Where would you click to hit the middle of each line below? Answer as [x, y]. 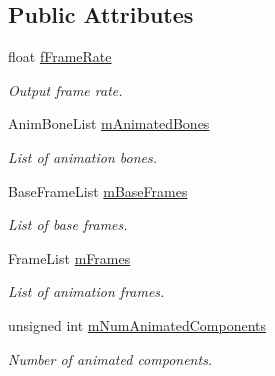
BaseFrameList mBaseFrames [98, 190]
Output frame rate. [65, 89]
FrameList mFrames [69, 257]
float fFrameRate [60, 56]
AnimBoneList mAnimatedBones [109, 123]
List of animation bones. [83, 156]
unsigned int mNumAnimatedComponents [137, 324]
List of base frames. [68, 224]
